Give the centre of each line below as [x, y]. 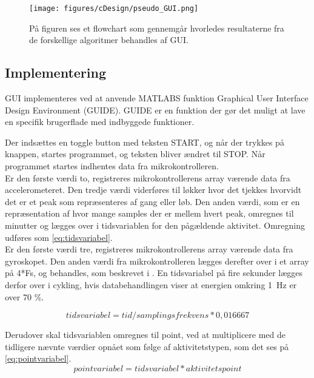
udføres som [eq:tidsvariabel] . [59, 237]
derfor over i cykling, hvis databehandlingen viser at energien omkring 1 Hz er [151, 284]
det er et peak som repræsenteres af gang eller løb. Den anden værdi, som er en [152, 201]
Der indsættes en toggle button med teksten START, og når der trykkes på [145, 142]
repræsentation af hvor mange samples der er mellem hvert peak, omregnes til [149, 213]
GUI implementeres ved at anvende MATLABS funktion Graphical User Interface [157, 98]
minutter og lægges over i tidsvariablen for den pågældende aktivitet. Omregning [155, 225]
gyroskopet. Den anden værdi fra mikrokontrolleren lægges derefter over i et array [157, 261]
